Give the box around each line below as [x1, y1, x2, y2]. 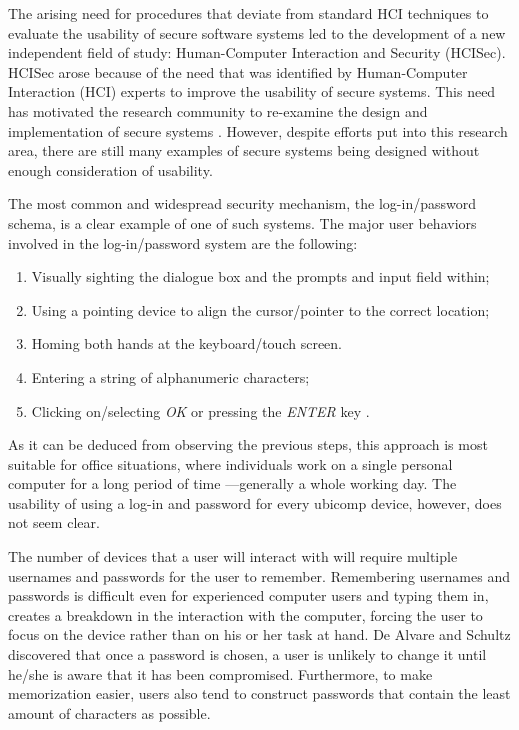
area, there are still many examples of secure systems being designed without [8, 140, 480, 161]
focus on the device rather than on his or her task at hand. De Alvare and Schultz [8, 624, 511, 645]
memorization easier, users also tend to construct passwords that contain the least [8, 683, 511, 704]
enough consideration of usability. [8, 159, 213, 180]
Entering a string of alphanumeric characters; [31, 366, 310, 387]
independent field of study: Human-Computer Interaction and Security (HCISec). [8, 42, 506, 63]
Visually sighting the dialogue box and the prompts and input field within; [31, 266, 490, 287]
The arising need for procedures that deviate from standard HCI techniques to [8, 3, 489, 23]
